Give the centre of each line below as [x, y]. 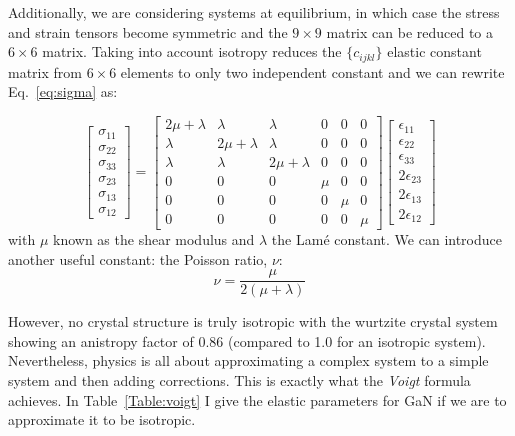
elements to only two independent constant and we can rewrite [312, 71]
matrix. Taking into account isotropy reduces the [192, 51]
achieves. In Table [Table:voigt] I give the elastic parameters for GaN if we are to [257, 399]
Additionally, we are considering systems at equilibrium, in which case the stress [254, 12]
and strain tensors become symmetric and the [148, 31]
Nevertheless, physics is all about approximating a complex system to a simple [248, 360]
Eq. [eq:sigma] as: [63, 91]
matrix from [45, 71]
